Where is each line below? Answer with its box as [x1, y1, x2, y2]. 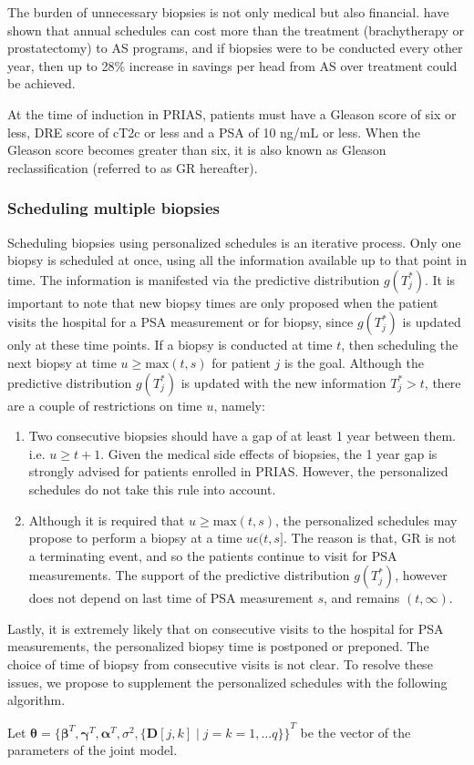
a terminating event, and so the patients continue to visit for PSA [28, 546, 397, 565]
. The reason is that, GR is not [283, 528, 457, 547]
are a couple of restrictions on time [7, 395, 202, 414]
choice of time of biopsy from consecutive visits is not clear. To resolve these [7, 655, 433, 674]
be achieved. [7, 74, 76, 93]
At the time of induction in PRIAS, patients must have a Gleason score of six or [7, 104, 457, 123]
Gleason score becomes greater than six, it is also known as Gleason [7, 140, 386, 159]
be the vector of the [300, 722, 411, 741]
